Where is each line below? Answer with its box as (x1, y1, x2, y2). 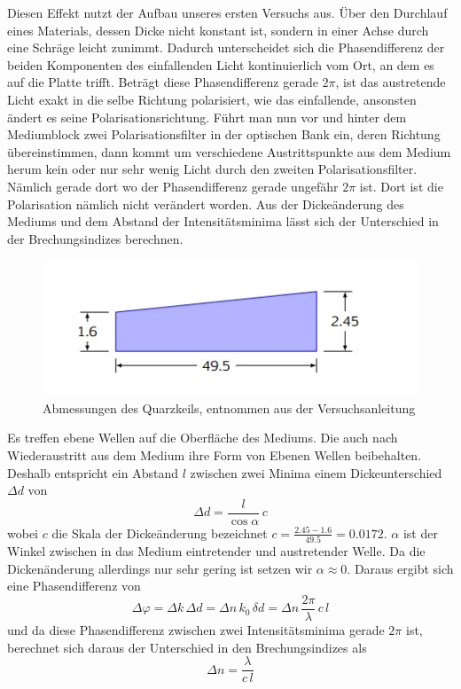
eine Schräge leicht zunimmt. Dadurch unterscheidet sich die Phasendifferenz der (7, 38, 445, 57)
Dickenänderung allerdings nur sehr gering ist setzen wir (7, 559, 313, 577)
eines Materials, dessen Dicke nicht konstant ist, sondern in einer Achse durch (7, 20, 429, 39)
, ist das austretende (335, 73, 446, 91)
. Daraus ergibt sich (347, 559, 454, 577)
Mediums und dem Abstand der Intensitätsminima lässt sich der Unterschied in (7, 212, 439, 231)
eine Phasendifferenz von (7, 576, 141, 595)
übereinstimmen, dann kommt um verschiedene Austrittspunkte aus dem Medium (7, 142, 451, 161)
